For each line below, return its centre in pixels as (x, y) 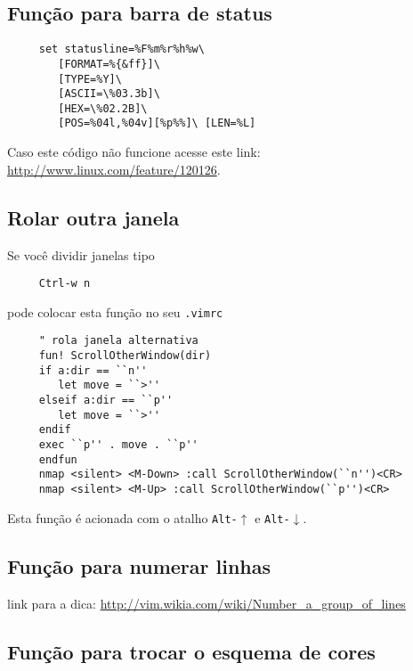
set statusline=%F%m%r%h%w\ (121, 49)
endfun (58, 459)
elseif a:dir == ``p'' (106, 401)
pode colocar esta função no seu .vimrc (115, 311)
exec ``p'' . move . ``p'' (118, 445)
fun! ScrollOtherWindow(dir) (125, 356)
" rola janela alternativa (118, 341)
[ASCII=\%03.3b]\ (109, 94)
